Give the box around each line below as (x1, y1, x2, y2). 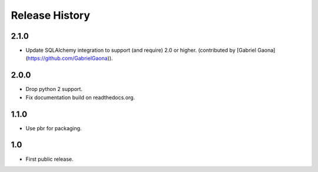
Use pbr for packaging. (25, 124, 82, 131)
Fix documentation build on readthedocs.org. (25, 94, 135, 101)
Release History (11, 9, 91, 22)
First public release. (25, 156, 74, 163)
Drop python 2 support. (25, 86, 82, 93)
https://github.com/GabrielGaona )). (27, 55, 113, 62)
